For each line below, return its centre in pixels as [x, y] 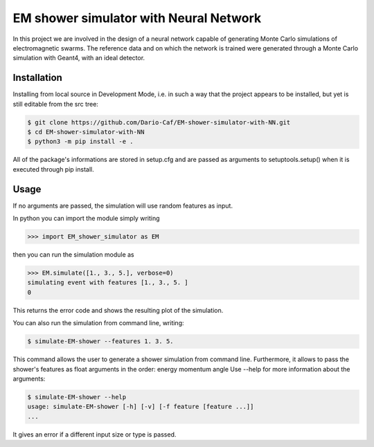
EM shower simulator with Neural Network [137, 18]
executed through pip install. [53, 169]
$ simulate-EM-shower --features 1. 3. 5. [100, 341]
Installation [37, 78]
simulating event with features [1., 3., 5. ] [108, 283]
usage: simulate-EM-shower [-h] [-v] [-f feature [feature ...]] [141, 407]
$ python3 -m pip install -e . [81, 142]
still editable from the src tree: [55, 104]
